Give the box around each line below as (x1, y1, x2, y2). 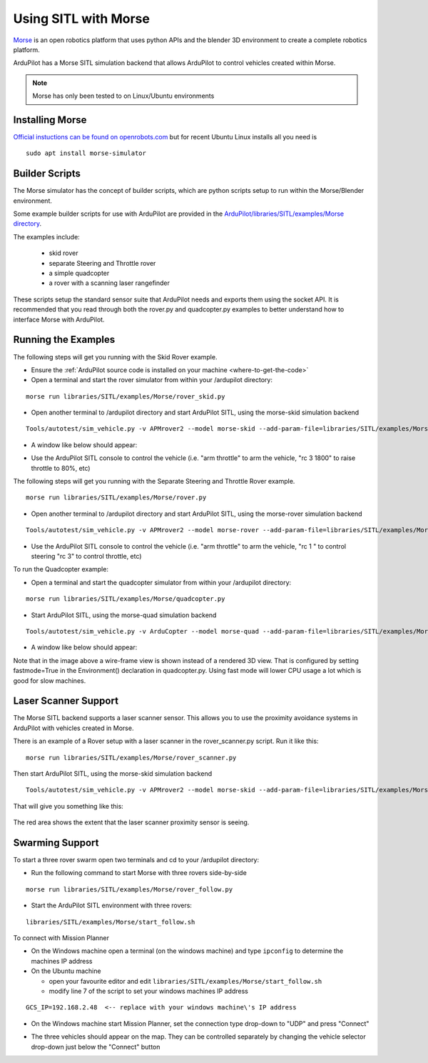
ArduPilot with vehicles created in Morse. (13, 724, 134, 732)
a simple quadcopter (49, 269, 110, 278)
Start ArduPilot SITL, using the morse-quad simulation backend (31, 611, 217, 619)
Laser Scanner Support (13, 695, 119, 707)
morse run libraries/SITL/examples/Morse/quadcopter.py (26, 595, 225, 603)
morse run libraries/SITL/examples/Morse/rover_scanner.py (26, 754, 237, 762)
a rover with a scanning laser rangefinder (49, 279, 170, 287)
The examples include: (13, 232, 80, 241)
